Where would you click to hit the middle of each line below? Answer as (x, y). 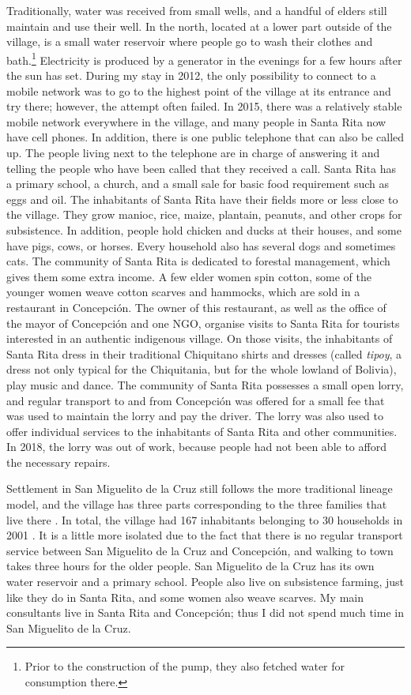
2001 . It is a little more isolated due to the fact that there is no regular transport (205, 535)
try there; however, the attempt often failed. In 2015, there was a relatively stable (204, 106)
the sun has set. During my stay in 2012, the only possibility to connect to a (191, 75)
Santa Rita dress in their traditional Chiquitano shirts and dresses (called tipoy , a (204, 353)
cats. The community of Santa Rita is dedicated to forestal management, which (198, 261)
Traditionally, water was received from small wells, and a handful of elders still (197, 10)
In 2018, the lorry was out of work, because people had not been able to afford (196, 447)
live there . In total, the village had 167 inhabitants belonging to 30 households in (205, 519)
